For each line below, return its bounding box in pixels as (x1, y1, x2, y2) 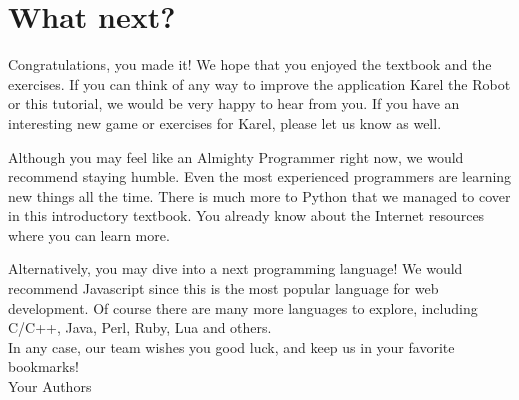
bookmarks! (8, 356, 79, 377)
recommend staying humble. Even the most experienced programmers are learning (8, 166, 512, 187)
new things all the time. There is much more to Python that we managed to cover (8, 185, 511, 206)
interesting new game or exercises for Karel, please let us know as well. (8, 112, 442, 133)
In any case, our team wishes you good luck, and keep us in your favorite (8, 336, 455, 357)
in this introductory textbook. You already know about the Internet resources (8, 205, 485, 226)
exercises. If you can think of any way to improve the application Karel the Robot (8, 73, 511, 94)
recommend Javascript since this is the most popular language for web (8, 278, 439, 299)
